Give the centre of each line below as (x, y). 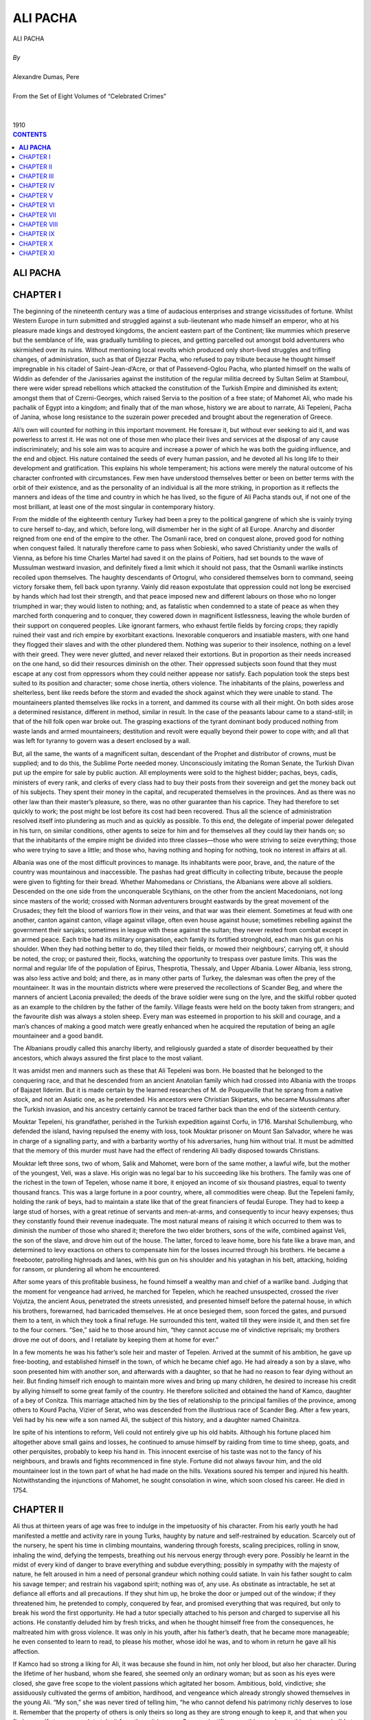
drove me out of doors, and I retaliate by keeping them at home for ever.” (116, 1340)
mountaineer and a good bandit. (58, 1035)
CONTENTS (30, 135)
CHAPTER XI (37, 253)
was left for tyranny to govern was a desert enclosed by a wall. (102, 741)
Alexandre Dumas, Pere (46, 77)
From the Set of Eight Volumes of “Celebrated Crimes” (90, 96)
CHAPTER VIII (38, 224)
